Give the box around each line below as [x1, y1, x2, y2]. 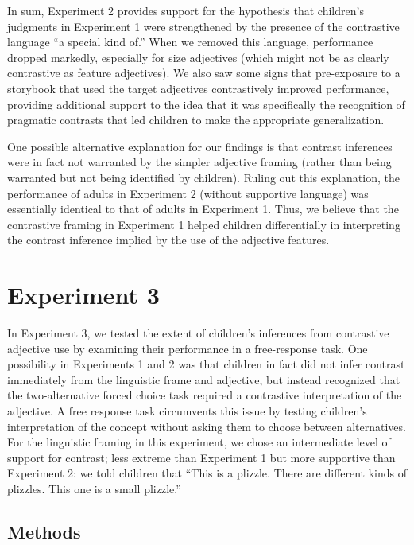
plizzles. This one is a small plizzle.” [7, 480, 181, 496]
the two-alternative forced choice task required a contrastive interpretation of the [7, 387, 402, 403]
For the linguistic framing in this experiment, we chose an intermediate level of [7, 434, 391, 450]
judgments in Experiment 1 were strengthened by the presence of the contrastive [7, 18, 400, 34]
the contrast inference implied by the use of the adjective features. [7, 232, 330, 248]
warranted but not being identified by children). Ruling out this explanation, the [7, 169, 400, 185]
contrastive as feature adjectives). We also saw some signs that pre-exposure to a [7, 64, 400, 81]
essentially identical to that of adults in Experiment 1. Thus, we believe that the [7, 200, 399, 217]
